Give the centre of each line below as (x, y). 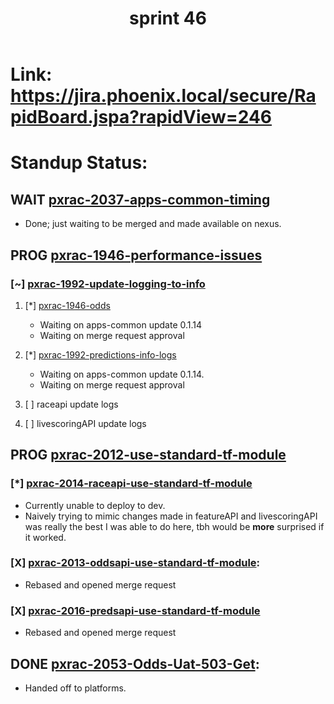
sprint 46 (168, 18)
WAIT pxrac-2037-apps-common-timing (140, 199)
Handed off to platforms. (75, 688)
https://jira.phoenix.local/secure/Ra (163, 96)
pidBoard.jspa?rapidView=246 (141, 117)
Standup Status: (79, 163)
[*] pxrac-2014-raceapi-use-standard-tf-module (131, 484)
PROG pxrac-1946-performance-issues (136, 255)
